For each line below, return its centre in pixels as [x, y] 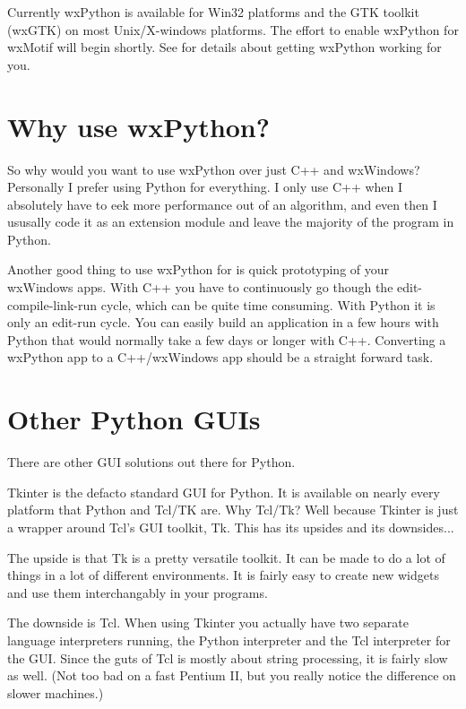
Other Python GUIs [134, 419]
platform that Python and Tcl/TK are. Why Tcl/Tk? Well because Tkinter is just [233, 510]
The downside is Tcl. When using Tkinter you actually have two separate [208, 623]
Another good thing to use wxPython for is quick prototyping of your [198, 269]
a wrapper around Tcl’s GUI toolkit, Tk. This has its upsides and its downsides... [231, 527]
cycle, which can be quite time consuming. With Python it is [268, 304]
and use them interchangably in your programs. [138, 592]
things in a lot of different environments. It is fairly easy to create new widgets [223, 575]
